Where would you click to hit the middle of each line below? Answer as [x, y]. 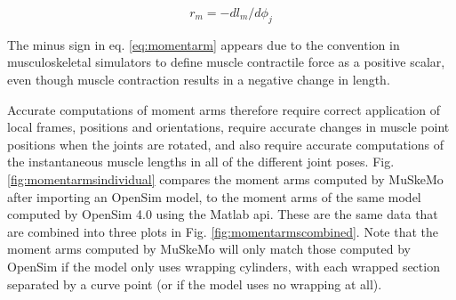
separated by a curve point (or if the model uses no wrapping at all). [195, 284]
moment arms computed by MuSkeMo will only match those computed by [209, 249]
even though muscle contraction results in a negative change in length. [199, 79]
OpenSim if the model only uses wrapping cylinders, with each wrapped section [224, 266]
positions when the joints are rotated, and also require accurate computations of [225, 144]
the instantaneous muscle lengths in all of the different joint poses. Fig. [201, 162]
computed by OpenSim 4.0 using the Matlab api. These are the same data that [223, 214]
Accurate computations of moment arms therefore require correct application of [224, 109]
